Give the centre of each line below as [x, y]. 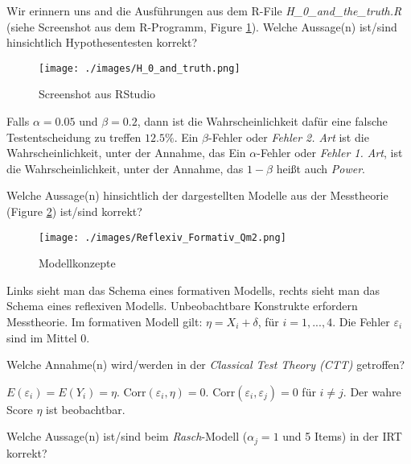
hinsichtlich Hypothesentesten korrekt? [102, 42]
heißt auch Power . [321, 168]
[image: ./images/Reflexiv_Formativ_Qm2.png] [162, 237]
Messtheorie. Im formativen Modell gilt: [105, 322]
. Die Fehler [361, 322]
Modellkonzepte [77, 263]
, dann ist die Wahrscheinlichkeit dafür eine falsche [262, 121]
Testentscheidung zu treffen [74, 137]
